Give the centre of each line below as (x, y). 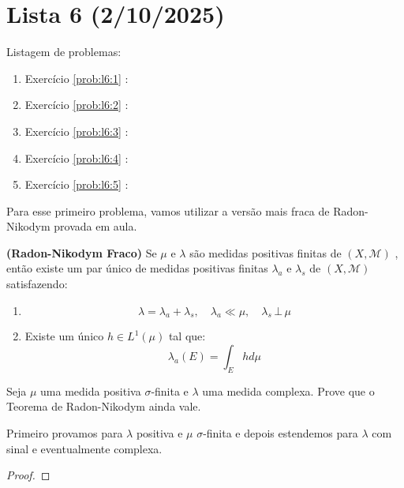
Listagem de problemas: (64, 52)
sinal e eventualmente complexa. (84, 448)
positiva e (159, 433)
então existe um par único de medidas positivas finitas (137, 268)
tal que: (187, 336)
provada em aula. (95, 226)
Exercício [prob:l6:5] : (77, 184)
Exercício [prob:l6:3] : (77, 131)
